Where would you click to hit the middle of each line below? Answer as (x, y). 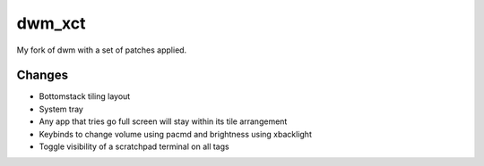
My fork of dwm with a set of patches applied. (102, 50)
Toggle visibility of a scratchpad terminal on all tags (134, 146)
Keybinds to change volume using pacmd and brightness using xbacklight (176, 134)
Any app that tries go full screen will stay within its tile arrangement (163, 121)
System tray (61, 109)
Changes (43, 75)
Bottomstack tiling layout (85, 96)
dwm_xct (51, 23)
